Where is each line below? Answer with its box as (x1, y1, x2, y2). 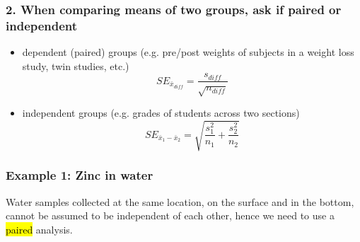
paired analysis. (6, 221, 73, 236)
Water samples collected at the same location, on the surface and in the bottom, (6, 194, 354, 209)
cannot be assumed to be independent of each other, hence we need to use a (6, 208, 335, 223)
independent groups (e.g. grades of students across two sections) (22, 105, 300, 120)
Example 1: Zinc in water (6, 166, 153, 184)
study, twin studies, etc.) (22, 58, 129, 73)
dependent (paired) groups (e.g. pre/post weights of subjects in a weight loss (22, 45, 354, 59)
